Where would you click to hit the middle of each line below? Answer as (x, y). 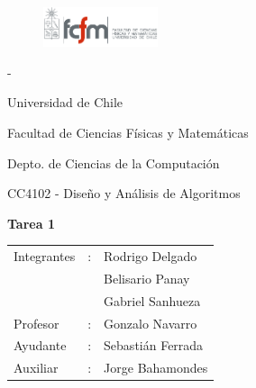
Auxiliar (36, 368)
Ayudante (40, 345)
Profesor (37, 323)
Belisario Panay (147, 278)
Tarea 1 (31, 223)
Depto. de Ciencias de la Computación (114, 162)
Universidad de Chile (65, 102)
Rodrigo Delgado (151, 256)
